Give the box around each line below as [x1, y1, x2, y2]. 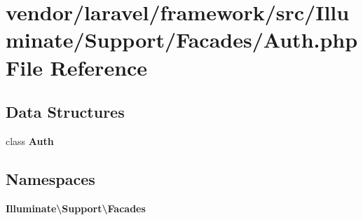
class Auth [6, 133, 54, 148]
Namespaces [6, 167, 95, 189]
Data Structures [6, 101, 125, 123]
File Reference [6, 53, 148, 81]
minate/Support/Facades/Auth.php [6, 25, 358, 54]
